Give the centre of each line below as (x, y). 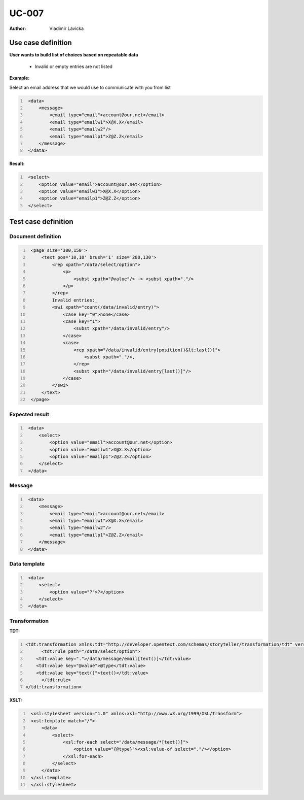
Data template (27, 563)
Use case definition (41, 43)
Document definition (35, 237)
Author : (18, 28)
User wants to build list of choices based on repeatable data (74, 55)
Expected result (29, 414)
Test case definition (41, 222)
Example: (20, 78)
